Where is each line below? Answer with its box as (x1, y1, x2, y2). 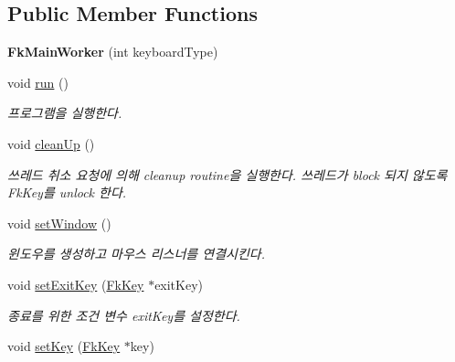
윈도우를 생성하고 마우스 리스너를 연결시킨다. (7, 244, 265, 263)
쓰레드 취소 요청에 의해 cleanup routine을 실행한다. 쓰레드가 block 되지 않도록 (7, 165, 448, 184)
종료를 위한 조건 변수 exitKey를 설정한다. (7, 305, 240, 325)
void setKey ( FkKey (7, 336, 121, 356)
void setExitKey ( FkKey (7, 274, 144, 293)
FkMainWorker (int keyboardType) (7, 42, 218, 61)
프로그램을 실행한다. (7, 103, 122, 122)
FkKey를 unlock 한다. (7, 183, 127, 202)
